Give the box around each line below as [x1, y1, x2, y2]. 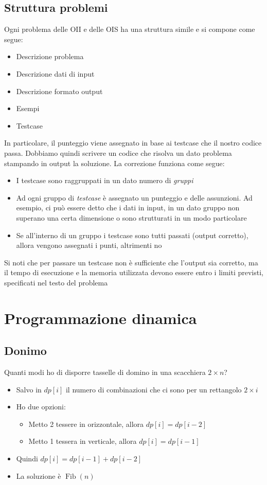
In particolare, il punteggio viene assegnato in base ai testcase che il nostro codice [4, 137, 262, 148]
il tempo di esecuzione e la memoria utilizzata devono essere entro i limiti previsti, [4, 267, 264, 278]
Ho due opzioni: [16, 401, 66, 412]
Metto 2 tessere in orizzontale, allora [28, 418, 144, 429]
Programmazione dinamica [4, 307, 197, 328]
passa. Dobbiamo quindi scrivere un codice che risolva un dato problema [4, 147, 232, 158]
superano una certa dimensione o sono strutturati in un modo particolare [16, 212, 247, 223]
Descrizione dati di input [16, 68, 95, 79]
